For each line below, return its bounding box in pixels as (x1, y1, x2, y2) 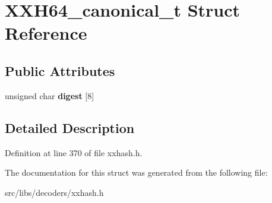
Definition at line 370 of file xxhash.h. (5, 146, 143, 158)
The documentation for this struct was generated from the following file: (5, 166, 268, 179)
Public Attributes (5, 61, 115, 80)
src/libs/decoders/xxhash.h (5, 186, 104, 198)
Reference (5, 21, 87, 45)
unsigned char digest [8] (5, 89, 94, 101)
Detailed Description (5, 118, 135, 137)
